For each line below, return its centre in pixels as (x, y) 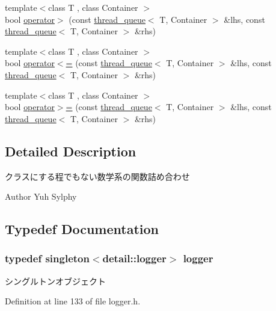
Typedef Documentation (82, 229)
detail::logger (134, 258)
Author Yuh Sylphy (41, 196)
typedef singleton (47, 258)
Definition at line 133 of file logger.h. (73, 301)
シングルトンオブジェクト (55, 281)
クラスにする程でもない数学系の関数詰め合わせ (97, 176)
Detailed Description (71, 151)
